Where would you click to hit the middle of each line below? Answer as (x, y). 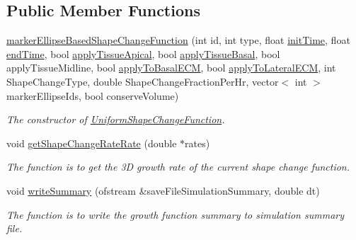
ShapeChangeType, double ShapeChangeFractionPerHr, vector (143, 81)
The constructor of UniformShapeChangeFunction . (116, 119)
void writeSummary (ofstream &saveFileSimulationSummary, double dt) (163, 190)
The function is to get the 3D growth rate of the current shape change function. (178, 167)
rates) (197, 143)
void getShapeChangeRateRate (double (92, 143)
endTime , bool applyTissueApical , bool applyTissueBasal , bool (143, 53)
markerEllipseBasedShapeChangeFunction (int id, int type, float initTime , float (178, 40)
